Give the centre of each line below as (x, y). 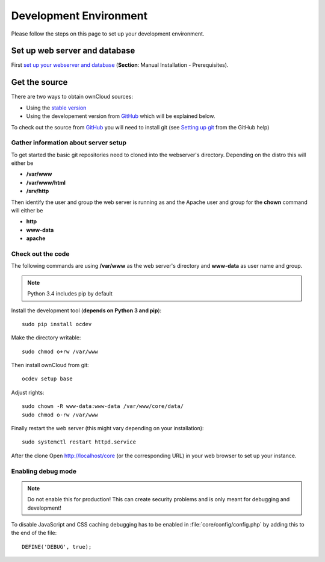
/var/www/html (46, 182)
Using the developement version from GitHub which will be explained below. (121, 116)
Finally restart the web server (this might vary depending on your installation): (107, 428)
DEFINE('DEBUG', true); (57, 547)
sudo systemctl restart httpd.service (79, 442)
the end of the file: (34, 533)
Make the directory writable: (46, 338)
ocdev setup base (47, 379)
